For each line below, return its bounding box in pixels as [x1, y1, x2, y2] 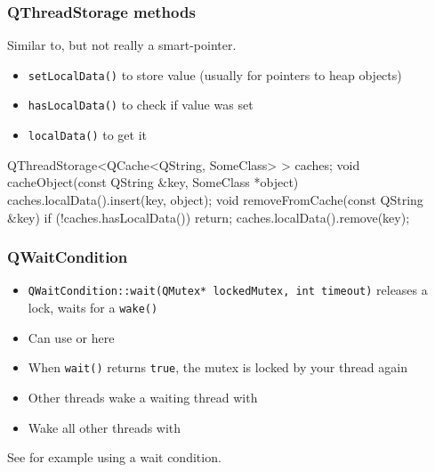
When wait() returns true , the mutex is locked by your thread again [28, 358, 407, 377]
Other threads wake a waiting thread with [28, 387, 258, 406]
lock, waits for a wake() [28, 298, 158, 317]
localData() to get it [28, 126, 147, 144]
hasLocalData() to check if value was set [28, 95, 254, 114]
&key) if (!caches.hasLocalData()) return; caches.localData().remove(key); [7, 208, 410, 226]
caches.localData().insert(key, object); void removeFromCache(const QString [7, 190, 423, 208]
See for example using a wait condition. [7, 448, 222, 467]
